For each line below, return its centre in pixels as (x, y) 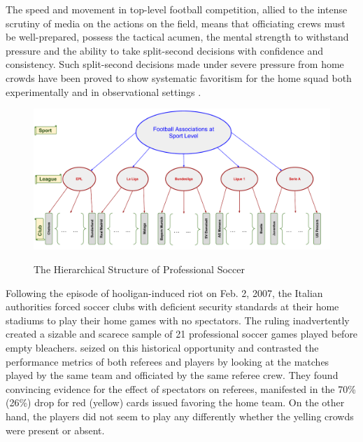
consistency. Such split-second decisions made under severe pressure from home (175, 64)
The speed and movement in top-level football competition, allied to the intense (177, 9)
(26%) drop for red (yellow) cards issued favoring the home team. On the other (175, 402)
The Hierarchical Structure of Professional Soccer (139, 269)
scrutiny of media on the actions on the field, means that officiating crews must (176, 23)
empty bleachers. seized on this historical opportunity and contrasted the (162, 347)
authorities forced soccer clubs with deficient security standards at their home (172, 306)
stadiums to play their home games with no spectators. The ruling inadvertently (178, 320)
